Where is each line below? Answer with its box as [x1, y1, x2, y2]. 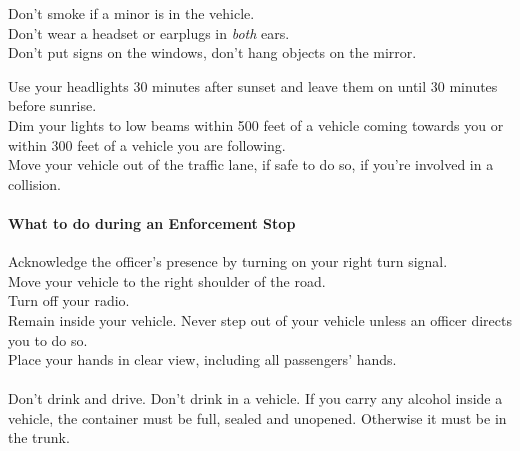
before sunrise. [8, 95, 97, 116]
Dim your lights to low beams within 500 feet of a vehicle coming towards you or [8, 114, 504, 135]
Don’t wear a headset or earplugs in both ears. [8, 22, 290, 43]
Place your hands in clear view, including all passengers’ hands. [8, 349, 397, 370]
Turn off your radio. [8, 290, 130, 311]
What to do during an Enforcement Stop [8, 212, 296, 233]
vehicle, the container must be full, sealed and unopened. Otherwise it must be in [8, 407, 507, 428]
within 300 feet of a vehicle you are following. [8, 134, 286, 155]
